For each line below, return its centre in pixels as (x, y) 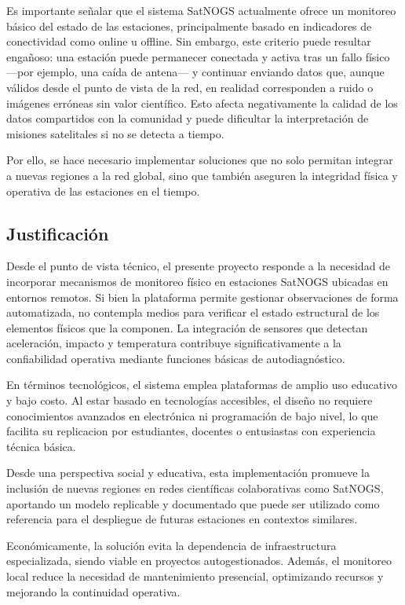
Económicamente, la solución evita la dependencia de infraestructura (171, 545)
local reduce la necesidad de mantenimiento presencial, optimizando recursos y (195, 576)
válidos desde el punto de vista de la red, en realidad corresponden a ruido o (190, 87)
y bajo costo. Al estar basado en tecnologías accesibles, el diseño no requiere (190, 400)
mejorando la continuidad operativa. (93, 591)
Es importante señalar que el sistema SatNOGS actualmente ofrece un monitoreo (201, 10)
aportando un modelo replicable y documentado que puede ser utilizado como (193, 503)
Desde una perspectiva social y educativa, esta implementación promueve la (188, 473)
